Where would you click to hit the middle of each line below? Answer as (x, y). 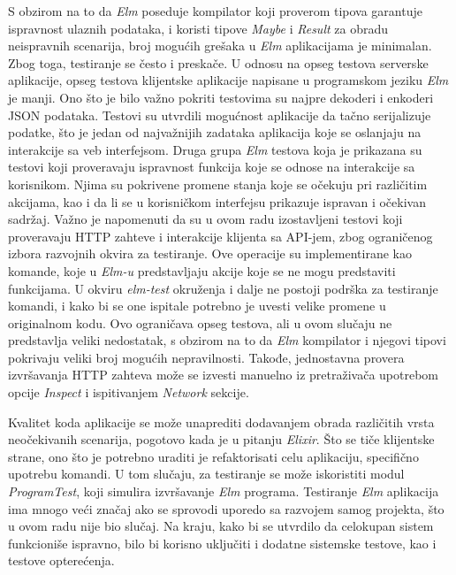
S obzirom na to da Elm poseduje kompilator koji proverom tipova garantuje (215, 11)
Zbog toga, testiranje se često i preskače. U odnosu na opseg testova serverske (218, 62)
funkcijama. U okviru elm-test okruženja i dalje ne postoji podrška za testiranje (223, 288)
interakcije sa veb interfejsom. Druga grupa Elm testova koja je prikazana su (215, 149)
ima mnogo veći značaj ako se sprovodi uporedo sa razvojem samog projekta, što (226, 508)
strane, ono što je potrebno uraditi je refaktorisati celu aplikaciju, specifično (213, 456)
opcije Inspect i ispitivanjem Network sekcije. (129, 392)
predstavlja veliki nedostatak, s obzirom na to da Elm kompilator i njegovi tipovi (227, 340)
